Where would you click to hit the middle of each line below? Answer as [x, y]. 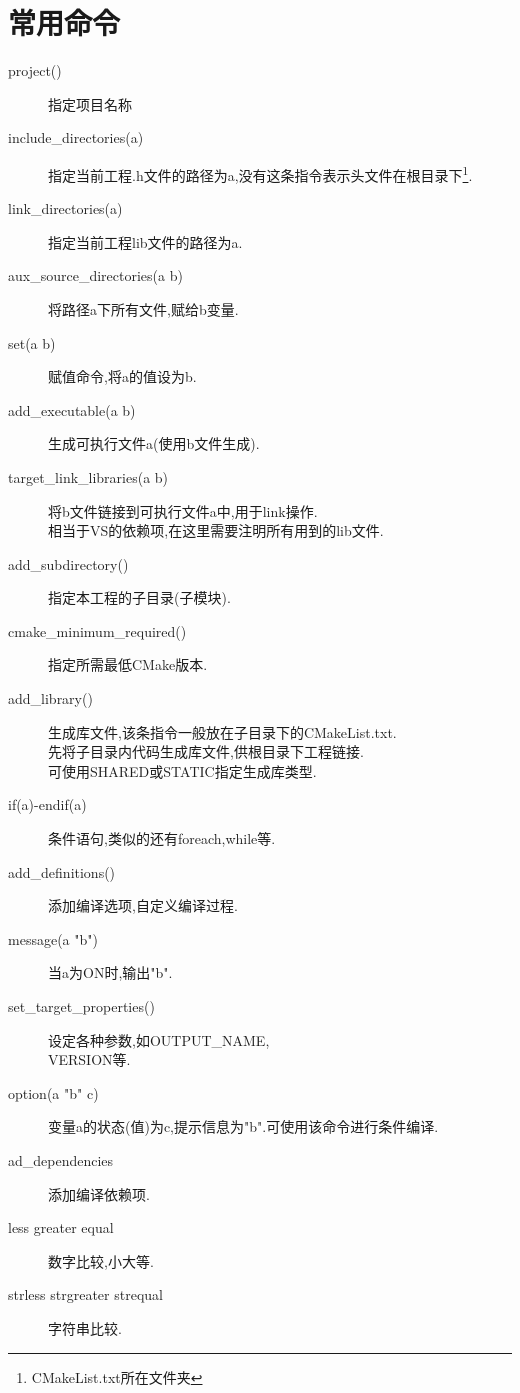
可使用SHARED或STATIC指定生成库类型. [182, 770]
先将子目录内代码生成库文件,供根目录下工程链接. [206, 751]
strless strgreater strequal [85, 1294]
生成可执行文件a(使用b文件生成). [154, 443]
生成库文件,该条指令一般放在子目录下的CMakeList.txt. [222, 731]
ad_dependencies [61, 1159]
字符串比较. [85, 1327]
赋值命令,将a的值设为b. [122, 376]
